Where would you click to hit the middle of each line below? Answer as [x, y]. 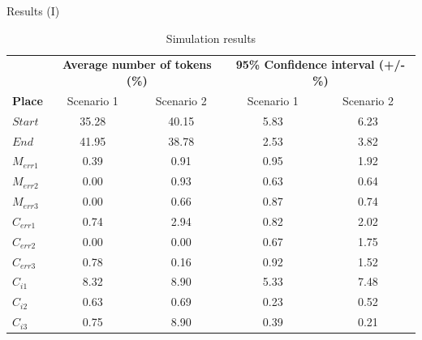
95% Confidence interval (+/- [320, 64]
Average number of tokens [137, 64]
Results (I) [33, 11]
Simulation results [211, 38]
